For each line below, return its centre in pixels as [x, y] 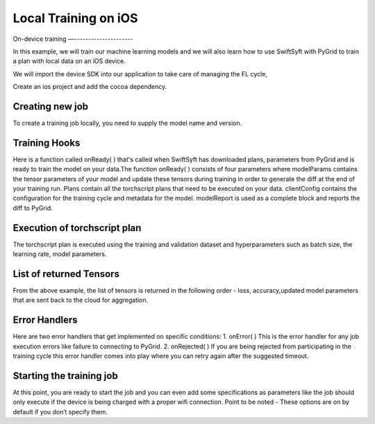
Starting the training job [65, 376]
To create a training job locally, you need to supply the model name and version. [127, 123]
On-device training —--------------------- [73, 39]
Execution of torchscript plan [77, 228]
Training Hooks [47, 143]
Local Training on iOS [75, 18]
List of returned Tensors [66, 274]
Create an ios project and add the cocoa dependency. [90, 87]
